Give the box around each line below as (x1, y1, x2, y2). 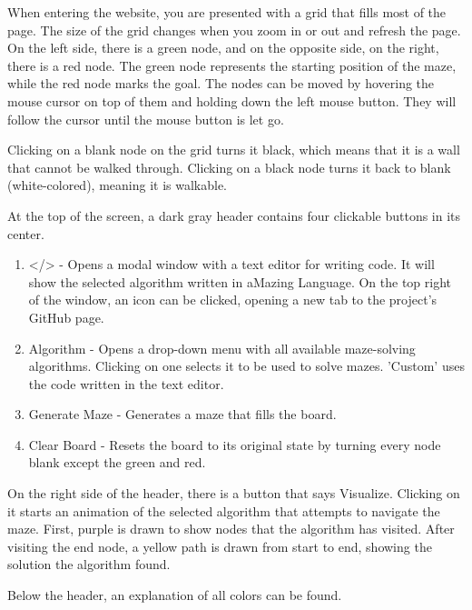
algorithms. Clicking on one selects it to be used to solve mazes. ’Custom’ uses (28, 356, 465, 375)
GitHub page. (28, 307, 104, 326)
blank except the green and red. (28, 453, 206, 472)
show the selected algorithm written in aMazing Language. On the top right (28, 272, 451, 291)
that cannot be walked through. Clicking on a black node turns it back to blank (7, 157, 451, 176)
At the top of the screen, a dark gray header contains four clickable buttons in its (7, 205, 461, 225)
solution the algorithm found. (7, 555, 171, 574)
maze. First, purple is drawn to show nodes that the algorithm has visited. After (7, 519, 455, 538)
